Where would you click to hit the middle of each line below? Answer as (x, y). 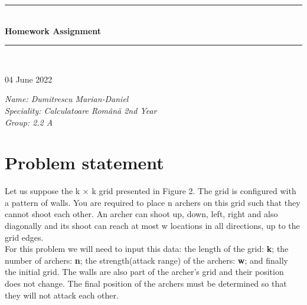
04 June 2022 (29, 79)
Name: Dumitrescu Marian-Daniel (67, 99)
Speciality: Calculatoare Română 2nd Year (81, 110)
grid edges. (24, 237)
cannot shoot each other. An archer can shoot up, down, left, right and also (141, 214)
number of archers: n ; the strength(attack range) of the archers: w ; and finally (147, 260)
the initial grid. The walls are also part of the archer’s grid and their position (144, 272)
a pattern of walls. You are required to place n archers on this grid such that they (153, 202)
